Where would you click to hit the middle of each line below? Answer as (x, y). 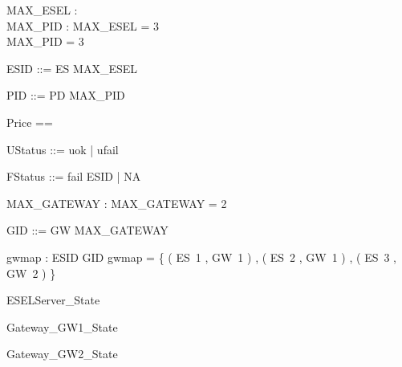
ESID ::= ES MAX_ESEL (72, 68)
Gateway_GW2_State (62, 354)
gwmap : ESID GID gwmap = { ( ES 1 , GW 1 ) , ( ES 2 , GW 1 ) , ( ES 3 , (202, 257)
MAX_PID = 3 (45, 41)
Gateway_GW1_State (62, 326)
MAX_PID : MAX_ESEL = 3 (83, 25)
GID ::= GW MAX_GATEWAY (87, 230)
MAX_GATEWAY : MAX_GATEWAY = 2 (117, 203)
